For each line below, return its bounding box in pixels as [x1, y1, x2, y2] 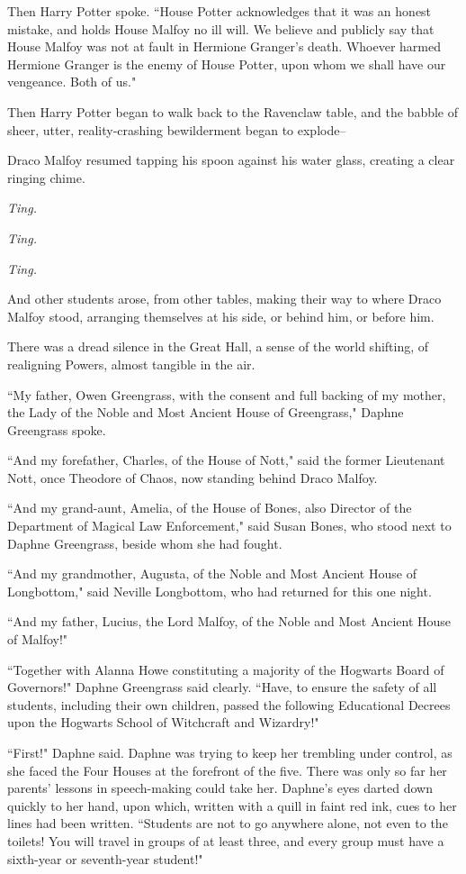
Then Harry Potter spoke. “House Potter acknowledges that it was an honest [7, 2, 432, 20]
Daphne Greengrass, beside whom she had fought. [7, 533, 282, 552]
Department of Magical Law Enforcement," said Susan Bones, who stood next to [7, 516, 452, 535]
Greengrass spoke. [7, 420, 106, 439]
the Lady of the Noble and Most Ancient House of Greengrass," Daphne [7, 403, 404, 422]
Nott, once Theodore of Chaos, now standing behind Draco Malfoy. [7, 468, 378, 487]
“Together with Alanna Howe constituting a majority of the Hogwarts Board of [7, 660, 444, 678]
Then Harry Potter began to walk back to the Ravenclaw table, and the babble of [7, 102, 459, 121]
